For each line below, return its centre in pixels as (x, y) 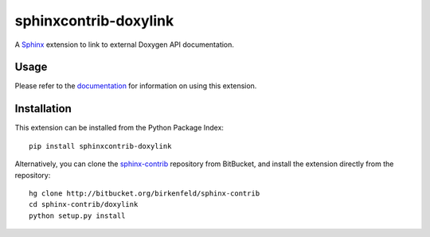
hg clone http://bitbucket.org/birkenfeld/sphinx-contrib (145, 193)
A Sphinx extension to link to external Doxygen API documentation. (125, 45)
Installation (43, 109)
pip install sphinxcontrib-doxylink (100, 146)
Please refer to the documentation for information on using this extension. (136, 86)
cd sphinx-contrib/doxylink (84, 204)
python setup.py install (77, 216)
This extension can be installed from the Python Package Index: (119, 128)
